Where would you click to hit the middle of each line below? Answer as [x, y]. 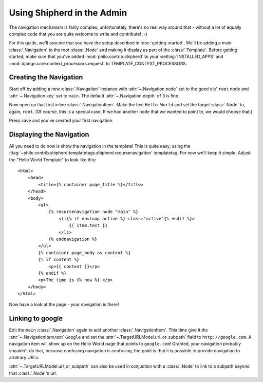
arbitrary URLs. [24, 357]
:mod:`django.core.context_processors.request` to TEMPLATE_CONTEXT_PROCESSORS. [98, 63]
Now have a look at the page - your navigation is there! [64, 305]
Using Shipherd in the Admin [68, 13]
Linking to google [36, 318]
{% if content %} [59, 260]
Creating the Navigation [46, 77]
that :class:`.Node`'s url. [33, 373]
